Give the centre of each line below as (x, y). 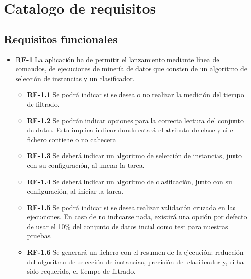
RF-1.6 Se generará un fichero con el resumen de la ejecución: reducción (135, 252)
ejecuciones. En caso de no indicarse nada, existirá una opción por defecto (137, 217)
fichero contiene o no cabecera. (72, 139)
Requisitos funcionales (61, 39)
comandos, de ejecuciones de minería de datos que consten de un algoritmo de (131, 69)
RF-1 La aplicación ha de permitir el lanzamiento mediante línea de (117, 59)
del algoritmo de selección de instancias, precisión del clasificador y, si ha (135, 261)
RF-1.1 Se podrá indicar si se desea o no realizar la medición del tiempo (135, 94)
